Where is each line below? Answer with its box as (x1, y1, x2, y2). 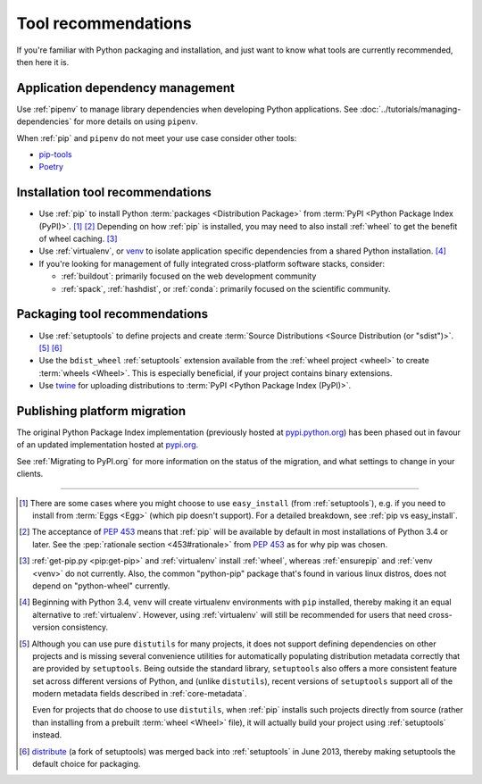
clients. (16, 469, 44, 480)
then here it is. (16, 56, 70, 67)
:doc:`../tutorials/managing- (360, 104, 461, 114)
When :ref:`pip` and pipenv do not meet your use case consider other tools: (16, 132, 297, 143)
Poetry (38, 162, 64, 172)
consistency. (61, 621, 109, 633)
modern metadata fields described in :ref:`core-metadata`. (32, 688, 247, 699)
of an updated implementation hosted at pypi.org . (16, 439, 199, 450)
